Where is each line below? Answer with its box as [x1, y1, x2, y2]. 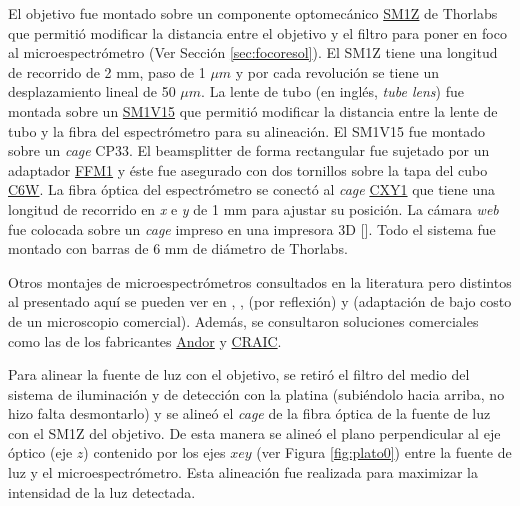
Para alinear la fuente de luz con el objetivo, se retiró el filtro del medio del [8, 364, 470, 385]
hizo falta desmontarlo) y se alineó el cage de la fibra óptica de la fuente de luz [8, 403, 491, 424]
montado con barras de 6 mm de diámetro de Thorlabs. [8, 238, 348, 259]
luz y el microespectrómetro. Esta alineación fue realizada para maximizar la [8, 462, 478, 483]
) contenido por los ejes [83, 442, 226, 463]
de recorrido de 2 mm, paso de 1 [8, 61, 206, 82]
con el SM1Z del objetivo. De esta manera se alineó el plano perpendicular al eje [8, 422, 501, 443]
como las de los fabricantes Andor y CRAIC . [8, 330, 282, 351]
